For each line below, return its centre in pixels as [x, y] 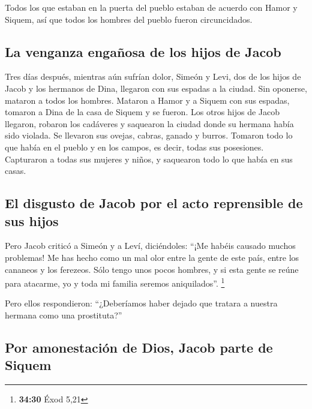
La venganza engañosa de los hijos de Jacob [143, 51]
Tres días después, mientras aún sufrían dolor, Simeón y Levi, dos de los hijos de [153, 76]
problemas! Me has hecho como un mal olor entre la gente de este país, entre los [152, 257]
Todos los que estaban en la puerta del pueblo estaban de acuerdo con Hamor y [151, 7]
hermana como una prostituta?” [64, 315]
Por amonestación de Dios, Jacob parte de [139, 347]
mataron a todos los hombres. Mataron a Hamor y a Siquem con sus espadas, [147, 100]
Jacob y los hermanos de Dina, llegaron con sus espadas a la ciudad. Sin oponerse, [156, 88]
